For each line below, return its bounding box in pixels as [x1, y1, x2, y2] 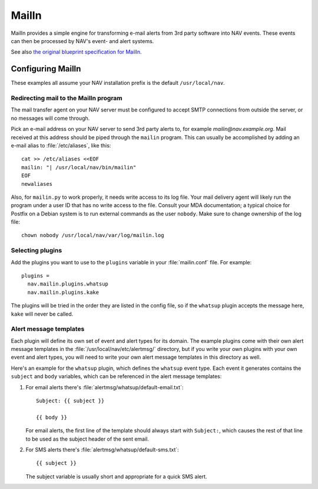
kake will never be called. [11, 310, 74, 317]
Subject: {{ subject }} [36, 398, 105, 404]
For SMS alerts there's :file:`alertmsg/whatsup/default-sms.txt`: [25, 446, 179, 453]
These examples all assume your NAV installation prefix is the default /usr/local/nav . [11, 80, 225, 87]
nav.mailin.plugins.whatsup [27, 281, 109, 287]
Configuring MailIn [11, 64, 81, 74]
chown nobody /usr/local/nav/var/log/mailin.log [21, 232, 164, 239]
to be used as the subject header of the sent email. [25, 435, 150, 442]
